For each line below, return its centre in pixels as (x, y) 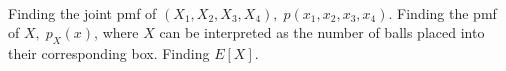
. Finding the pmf (442, 12)
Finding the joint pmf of (82, 12)
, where (116, 32)
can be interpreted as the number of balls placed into (322, 32)
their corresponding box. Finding (109, 52)
